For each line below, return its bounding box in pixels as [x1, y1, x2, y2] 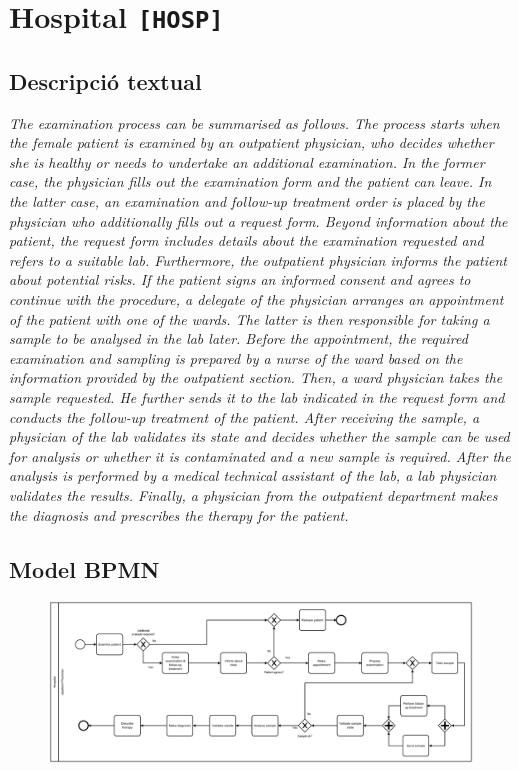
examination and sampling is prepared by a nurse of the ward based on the [9, 347, 463, 368]
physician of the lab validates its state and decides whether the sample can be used [9, 426, 510, 447]
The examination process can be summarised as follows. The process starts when [9, 112, 500, 133]
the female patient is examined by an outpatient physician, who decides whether [9, 132, 494, 153]
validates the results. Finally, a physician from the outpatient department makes [9, 484, 498, 505]
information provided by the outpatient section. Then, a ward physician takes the [9, 367, 503, 388]
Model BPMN [9, 553, 160, 584]
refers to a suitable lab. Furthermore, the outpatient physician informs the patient [9, 249, 507, 270]
